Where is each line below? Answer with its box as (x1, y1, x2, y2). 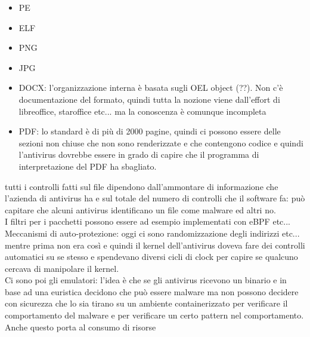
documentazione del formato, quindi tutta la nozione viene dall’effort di (18, 93, 280, 105)
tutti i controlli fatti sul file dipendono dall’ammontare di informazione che (5, 180, 278, 192)
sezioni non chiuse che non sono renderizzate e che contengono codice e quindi (18, 136, 303, 149)
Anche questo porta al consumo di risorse (5, 320, 156, 333)
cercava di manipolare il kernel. (5, 262, 119, 274)
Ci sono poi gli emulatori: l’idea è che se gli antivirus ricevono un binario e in (5, 274, 287, 286)
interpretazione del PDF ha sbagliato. (18, 160, 157, 172)
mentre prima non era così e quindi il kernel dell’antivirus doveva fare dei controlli (5, 238, 305, 251)
